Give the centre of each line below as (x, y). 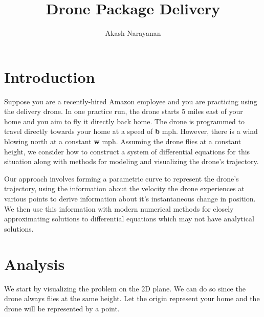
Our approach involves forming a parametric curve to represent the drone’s (122, 178)
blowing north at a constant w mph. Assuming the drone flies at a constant (123, 141)
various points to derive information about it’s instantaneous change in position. (130, 198)
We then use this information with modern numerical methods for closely (119, 208)
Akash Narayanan (133, 33)
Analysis (35, 264)
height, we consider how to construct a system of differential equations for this (127, 151)
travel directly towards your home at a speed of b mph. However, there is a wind (131, 131)
